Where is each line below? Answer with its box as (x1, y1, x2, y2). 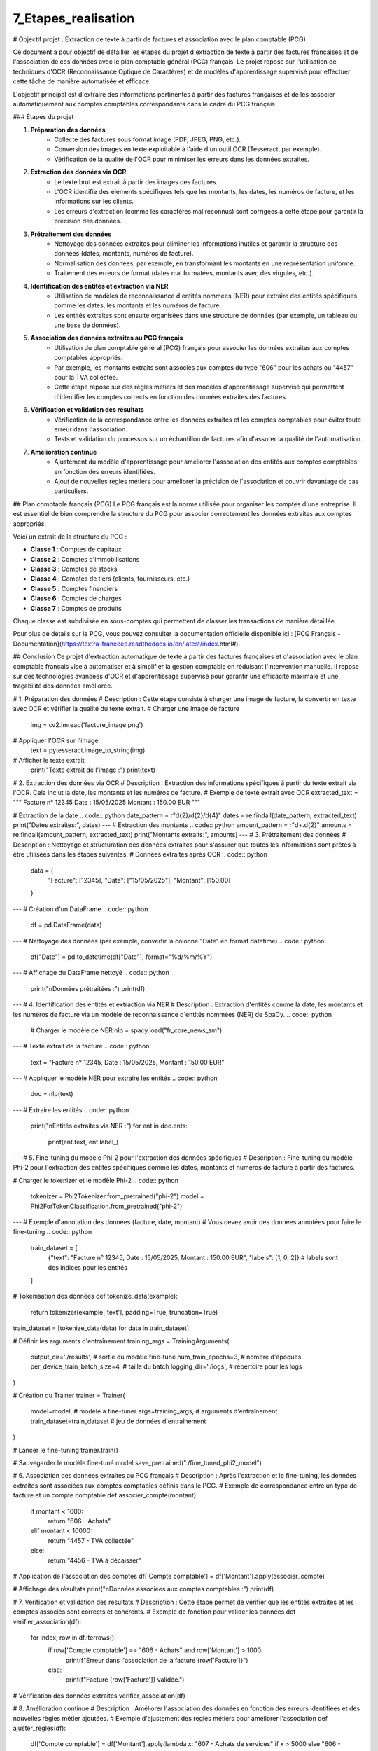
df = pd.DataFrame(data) (30, 921, 102, 929)
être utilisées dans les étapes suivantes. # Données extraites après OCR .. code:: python (13, 850, 267, 859)
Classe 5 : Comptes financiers (30, 584, 118, 593)
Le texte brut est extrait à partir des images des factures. (54, 177, 218, 186)
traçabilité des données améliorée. (13, 681, 113, 690)
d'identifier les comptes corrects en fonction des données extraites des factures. (54, 392, 288, 401)
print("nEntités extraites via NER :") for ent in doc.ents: (30, 1121, 188, 1130)
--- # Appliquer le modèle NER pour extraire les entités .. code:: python (13, 1074, 218, 1082)
